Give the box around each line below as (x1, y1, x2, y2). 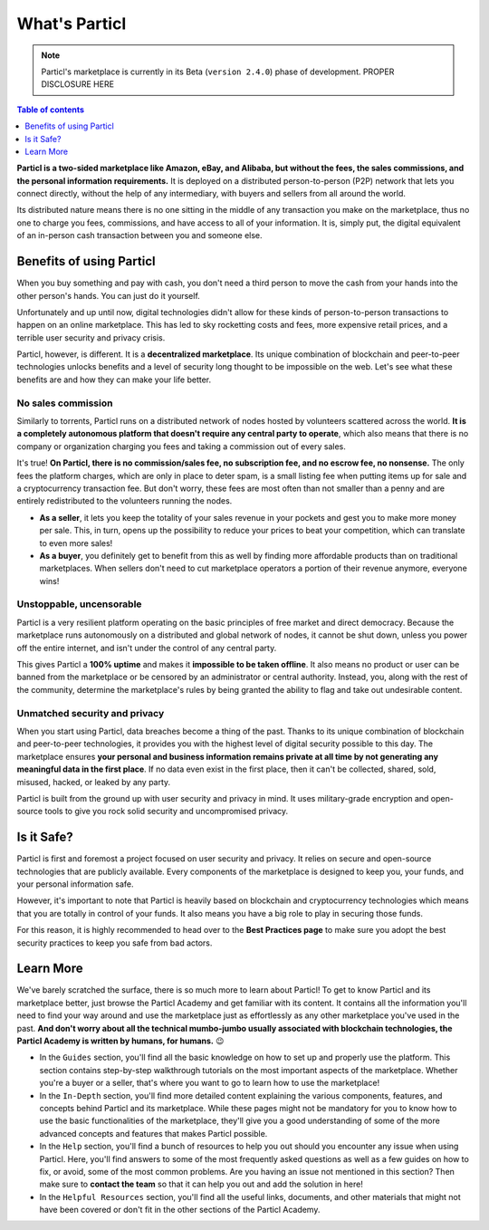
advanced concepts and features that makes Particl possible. (39, 1128, 268, 1139)
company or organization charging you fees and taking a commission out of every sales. (16, 440, 346, 452)
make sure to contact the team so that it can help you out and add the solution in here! (39, 1178, 364, 1190)
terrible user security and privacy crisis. (16, 332, 166, 343)
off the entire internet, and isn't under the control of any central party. (16, 642, 277, 653)
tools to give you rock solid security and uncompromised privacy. (44, 806, 289, 817)
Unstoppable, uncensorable (16, 598, 142, 610)
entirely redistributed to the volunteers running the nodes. (16, 495, 233, 506)
